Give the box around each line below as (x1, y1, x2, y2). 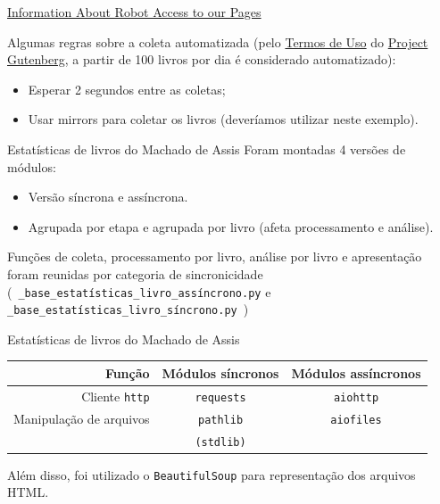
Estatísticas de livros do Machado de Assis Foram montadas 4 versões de (7, 139, 406, 158)
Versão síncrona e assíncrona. (28, 187, 188, 206)
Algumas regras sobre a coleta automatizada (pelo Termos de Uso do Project (7, 32, 428, 51)
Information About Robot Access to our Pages (7, 3, 262, 21)
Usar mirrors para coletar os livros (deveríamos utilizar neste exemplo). (28, 110, 419, 128)
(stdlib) (195, 435, 246, 449)
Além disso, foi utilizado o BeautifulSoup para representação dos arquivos (7, 465, 416, 483)
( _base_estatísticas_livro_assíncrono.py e (7, 282, 271, 301)
